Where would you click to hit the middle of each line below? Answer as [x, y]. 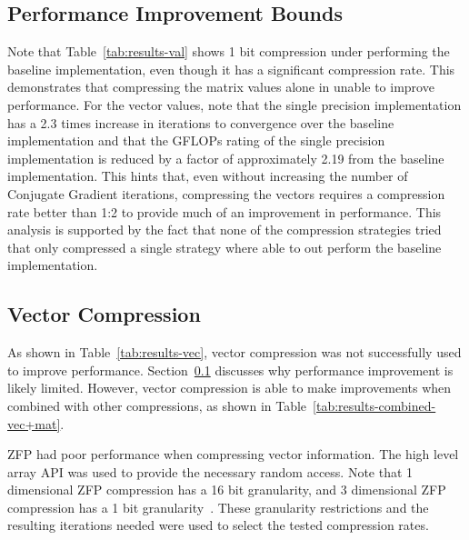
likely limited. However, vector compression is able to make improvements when [230, 388]
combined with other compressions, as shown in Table [157, 405]
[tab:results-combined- [374, 405]
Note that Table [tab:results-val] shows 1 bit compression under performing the [229, 51]
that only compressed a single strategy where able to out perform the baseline [225, 247]
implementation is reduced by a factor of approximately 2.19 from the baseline [226, 158]
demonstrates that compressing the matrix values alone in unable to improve [221, 87]
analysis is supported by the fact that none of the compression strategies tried [225, 230]
